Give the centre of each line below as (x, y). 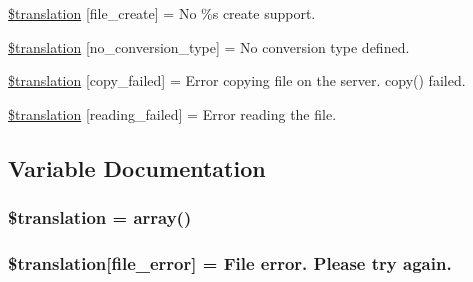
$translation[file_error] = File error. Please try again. (230, 262)
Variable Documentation (137, 167)
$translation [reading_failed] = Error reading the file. (172, 113)
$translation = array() (100, 217)
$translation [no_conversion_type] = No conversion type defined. (209, 46)
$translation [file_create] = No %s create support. (162, 13)
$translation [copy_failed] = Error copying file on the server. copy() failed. (237, 80)
